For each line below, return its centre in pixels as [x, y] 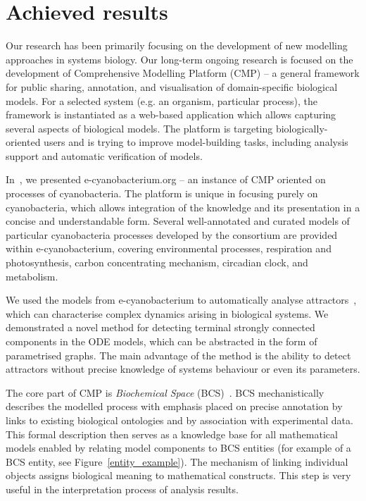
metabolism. [32, 276]
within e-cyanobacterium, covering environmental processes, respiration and [169, 248]
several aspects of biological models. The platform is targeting [139, 128]
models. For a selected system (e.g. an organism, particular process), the [162, 100]
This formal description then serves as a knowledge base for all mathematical [172, 434]
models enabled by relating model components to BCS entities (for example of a [178, 448]
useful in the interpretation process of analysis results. [122, 489]
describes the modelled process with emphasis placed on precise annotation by [174, 406]
